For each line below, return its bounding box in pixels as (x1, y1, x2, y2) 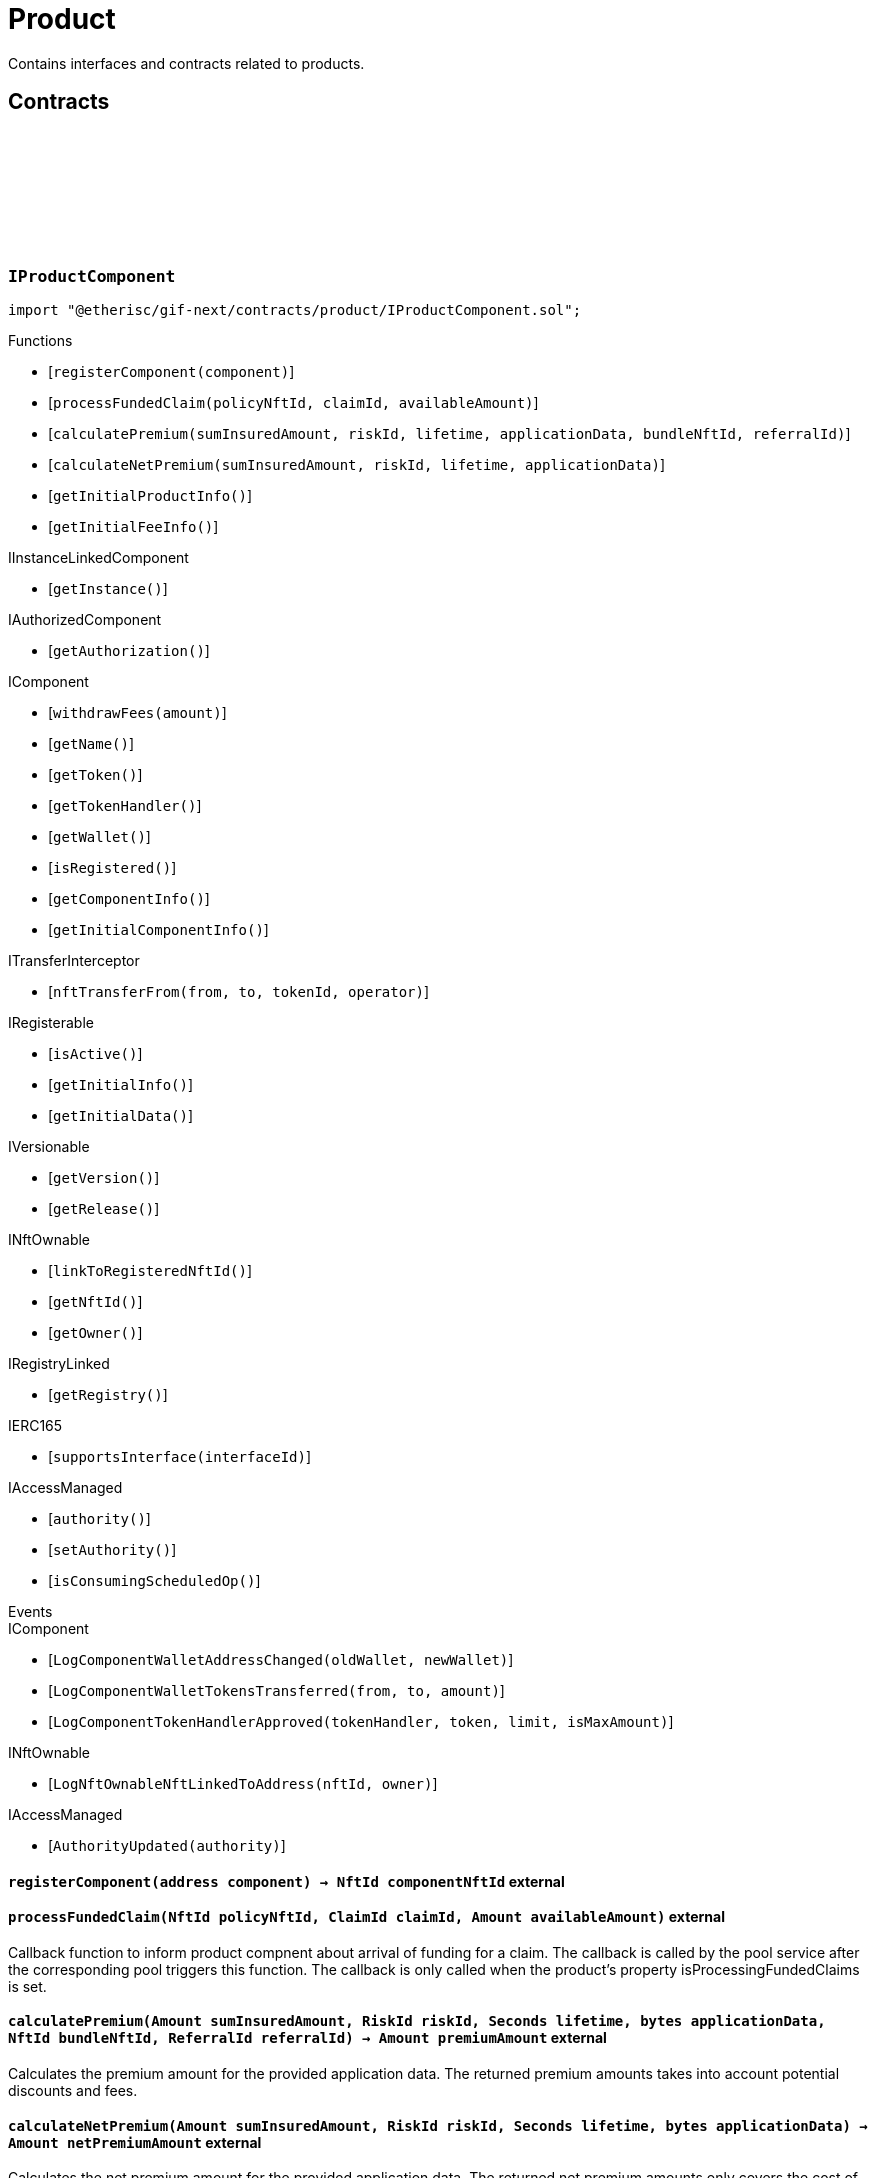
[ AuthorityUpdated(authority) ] (48, 1836, 286, 1854)
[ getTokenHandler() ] (48, 796, 202, 814)
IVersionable (8, 1137, 90, 1155)
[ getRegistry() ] (48, 1385, 168, 1403)
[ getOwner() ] (48, 1323, 143, 1341)
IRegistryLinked (8, 1354, 110, 1372)
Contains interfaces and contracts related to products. (8, 54, 365, 72)
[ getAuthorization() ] (48, 641, 210, 659)
